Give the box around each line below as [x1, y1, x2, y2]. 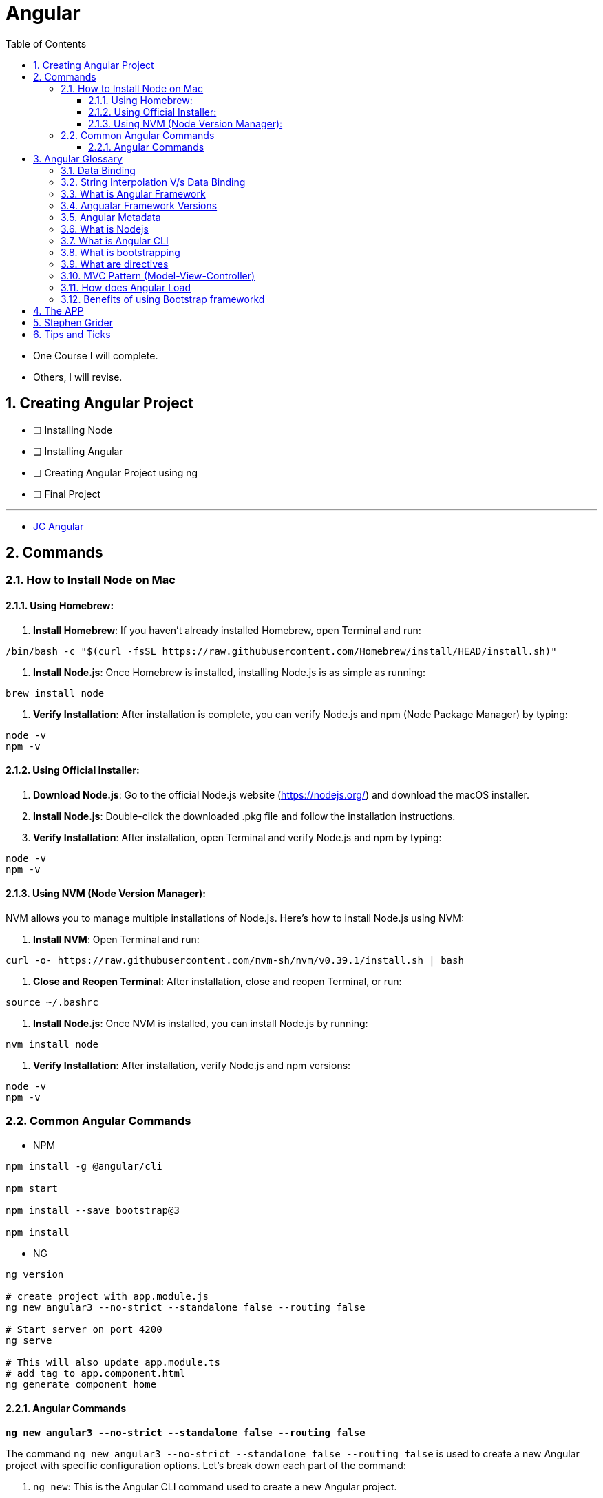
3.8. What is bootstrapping [61, 246, 180, 258]
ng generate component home [6, 1378, 157, 1390]
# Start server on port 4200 [6, 1323, 162, 1335]
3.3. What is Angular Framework [61, 187, 206, 200]
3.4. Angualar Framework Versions [61, 199, 218, 211]
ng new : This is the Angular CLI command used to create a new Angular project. [33, 1481, 397, 1493]
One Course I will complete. [33, 349, 158, 361]
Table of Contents [6, 37, 87, 50]
